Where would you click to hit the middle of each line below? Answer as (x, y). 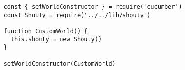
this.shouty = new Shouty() (56, 39)
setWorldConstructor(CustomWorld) (60, 63)
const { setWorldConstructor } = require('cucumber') (93, 7)
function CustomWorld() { (46, 31)
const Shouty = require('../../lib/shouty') (77, 15)
